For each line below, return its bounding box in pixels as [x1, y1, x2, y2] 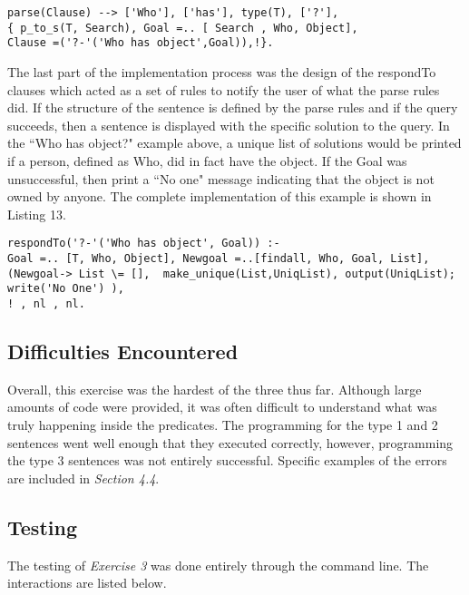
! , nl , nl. [7, 297, 85, 310]
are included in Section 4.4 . [7, 468, 160, 487]
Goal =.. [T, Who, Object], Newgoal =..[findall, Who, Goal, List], [7, 251, 430, 265]
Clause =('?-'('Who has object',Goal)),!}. [7, 36, 274, 50]
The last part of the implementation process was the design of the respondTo [7, 62, 436, 81]
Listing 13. [7, 204, 66, 223]
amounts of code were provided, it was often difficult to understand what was [7, 397, 437, 416]
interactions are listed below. [7, 573, 167, 592]
